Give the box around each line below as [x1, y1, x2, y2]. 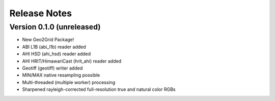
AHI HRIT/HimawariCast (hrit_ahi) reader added [22, 58, 122, 64]
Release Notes [9, 8, 72, 19]
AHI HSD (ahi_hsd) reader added [22, 51, 91, 57]
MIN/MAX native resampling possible [22, 72, 100, 78]
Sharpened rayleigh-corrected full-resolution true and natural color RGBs [22, 86, 176, 92]
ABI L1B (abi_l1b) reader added [22, 44, 86, 50]
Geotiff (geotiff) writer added [22, 65, 83, 71]
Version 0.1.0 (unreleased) [9, 22, 101, 31]
